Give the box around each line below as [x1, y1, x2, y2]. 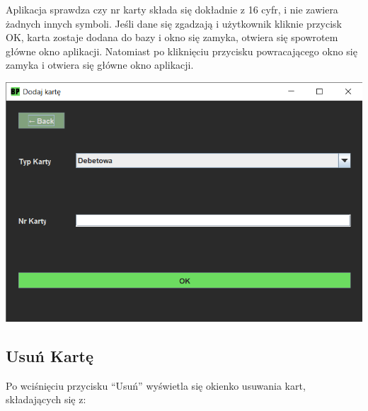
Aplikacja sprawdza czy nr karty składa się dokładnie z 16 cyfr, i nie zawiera [6, 2, 338, 16]
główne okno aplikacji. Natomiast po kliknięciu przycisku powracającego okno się [6, 43, 357, 58]
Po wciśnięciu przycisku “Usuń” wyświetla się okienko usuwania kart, [6, 378, 306, 393]
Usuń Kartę [6, 345, 94, 367]
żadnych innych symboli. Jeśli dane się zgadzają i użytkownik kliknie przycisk [6, 16, 342, 30]
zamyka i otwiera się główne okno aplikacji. [6, 57, 194, 72]
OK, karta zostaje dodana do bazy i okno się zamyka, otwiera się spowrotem [6, 30, 338, 45]
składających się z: [6, 392, 86, 407]
